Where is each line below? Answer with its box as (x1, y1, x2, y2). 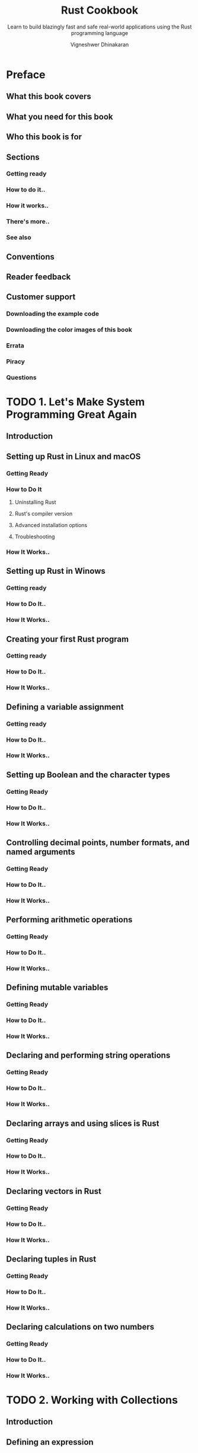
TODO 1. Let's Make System (6, 395, 145, 409)
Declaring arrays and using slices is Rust (6, 1118, 159, 1128)
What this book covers (6, 91, 92, 101)
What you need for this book (6, 111, 113, 122)
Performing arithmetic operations (6, 915, 133, 925)
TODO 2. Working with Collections (6, 1394, 178, 1407)
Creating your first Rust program (6, 634, 129, 644)
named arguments (6, 847, 75, 857)
